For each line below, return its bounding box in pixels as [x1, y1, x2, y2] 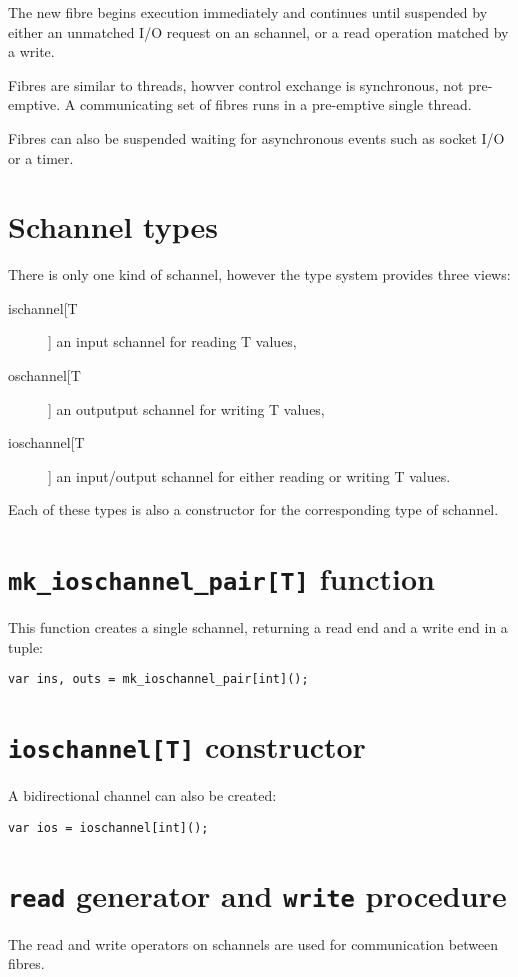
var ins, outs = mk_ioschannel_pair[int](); [8, 672, 309, 687]
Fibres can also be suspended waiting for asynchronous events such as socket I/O [8, 127, 505, 148]
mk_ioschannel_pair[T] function [8, 558, 435, 599]
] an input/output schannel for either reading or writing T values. [48, 465, 451, 486]
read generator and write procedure [8, 874, 507, 915]
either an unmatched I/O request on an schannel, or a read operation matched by [8, 21, 509, 42]
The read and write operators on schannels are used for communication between [8, 933, 499, 954]
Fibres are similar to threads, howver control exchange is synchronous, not [8, 74, 464, 95]
